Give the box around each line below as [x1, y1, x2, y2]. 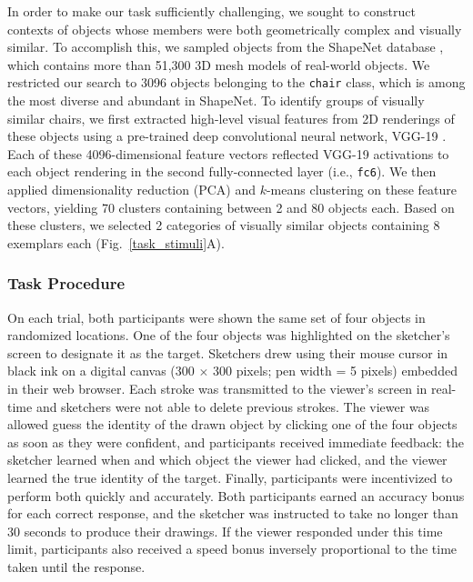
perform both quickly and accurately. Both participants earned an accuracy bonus [7, 486, 465, 505]
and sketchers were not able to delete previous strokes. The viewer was [35, 396, 430, 416]
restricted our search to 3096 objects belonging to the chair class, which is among [7, 73, 466, 92]
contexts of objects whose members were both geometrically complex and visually [7, 19, 462, 38]
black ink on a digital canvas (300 [7, 361, 195, 380]
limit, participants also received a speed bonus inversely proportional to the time [7, 539, 458, 558]
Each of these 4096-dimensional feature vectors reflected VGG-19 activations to [7, 144, 449, 163]
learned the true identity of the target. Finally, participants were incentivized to [7, 468, 453, 487]
